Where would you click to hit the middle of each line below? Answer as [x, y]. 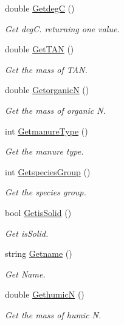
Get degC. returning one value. [62, 28]
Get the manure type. [44, 151]
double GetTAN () [40, 49]
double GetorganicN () [47, 90]
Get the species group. [46, 192]
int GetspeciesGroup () [48, 171]
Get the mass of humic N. [53, 314]
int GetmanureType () [46, 131]
